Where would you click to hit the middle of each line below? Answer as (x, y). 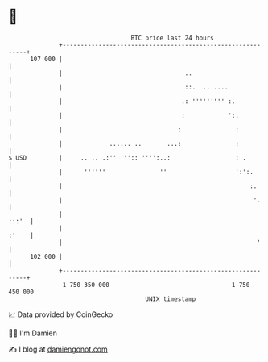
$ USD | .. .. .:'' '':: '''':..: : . (128, 158)
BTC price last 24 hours (173, 38)
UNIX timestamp (171, 299)
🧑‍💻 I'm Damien (33, 333)
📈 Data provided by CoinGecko (61, 314)
